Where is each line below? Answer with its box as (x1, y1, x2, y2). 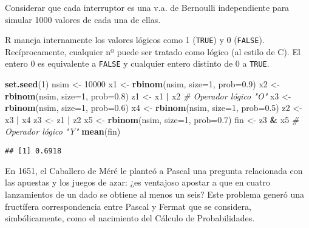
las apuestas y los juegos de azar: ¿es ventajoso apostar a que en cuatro (5, 176, 271, 189)
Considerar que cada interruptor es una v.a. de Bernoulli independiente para (5, 1, 290, 13)
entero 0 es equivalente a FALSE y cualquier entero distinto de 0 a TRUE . (5, 57, 270, 70)
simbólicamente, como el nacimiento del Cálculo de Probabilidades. (5, 212, 255, 224)
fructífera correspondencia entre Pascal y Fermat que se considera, (5, 199, 251, 212)
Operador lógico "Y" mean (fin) (5, 125, 121, 138)
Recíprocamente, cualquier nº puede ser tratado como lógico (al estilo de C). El (5, 45, 301, 58)
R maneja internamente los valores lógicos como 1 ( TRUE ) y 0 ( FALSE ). (5, 33, 265, 46)
